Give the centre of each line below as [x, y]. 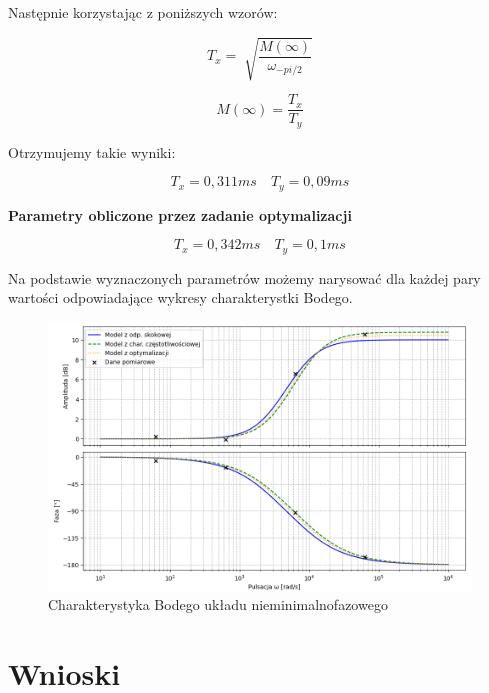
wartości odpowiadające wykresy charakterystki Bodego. [180, 297]
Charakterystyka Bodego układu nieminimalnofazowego [218, 604]
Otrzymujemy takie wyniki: [92, 151]
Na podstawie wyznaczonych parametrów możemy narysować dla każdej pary [244, 277]
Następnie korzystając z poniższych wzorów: [143, 12]
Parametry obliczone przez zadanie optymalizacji [180, 214]
